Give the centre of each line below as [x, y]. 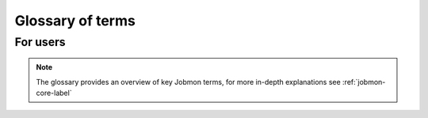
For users [40, 42]
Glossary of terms [75, 21]
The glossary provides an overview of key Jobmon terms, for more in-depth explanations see [188, 82]
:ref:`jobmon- [364, 82]
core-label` [54, 93]
